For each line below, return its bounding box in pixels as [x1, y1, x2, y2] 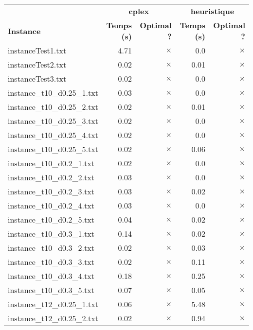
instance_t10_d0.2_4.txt [8, 200, 94, 211]
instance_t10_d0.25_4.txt [8, 129, 98, 140]
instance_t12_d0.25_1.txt [8, 298, 98, 310]
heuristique [190, 5, 235, 17]
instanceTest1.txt [8, 45, 67, 56]
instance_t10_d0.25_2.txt [8, 101, 98, 112]
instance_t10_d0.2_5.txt [8, 214, 94, 225]
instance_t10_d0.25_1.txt [8, 87, 98, 98]
